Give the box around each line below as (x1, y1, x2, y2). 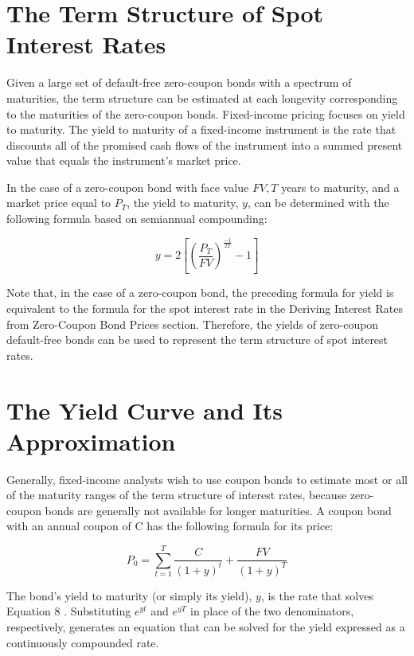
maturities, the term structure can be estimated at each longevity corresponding (6, 89, 398, 106)
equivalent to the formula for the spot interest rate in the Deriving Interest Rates (6, 299, 403, 316)
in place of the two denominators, (190, 603, 354, 619)
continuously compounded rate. (6, 634, 159, 650)
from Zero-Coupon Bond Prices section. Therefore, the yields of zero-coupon (6, 315, 379, 332)
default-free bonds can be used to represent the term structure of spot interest (6, 331, 389, 348)
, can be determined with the (247, 194, 389, 211)
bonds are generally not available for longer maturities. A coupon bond (45, 502, 392, 518)
